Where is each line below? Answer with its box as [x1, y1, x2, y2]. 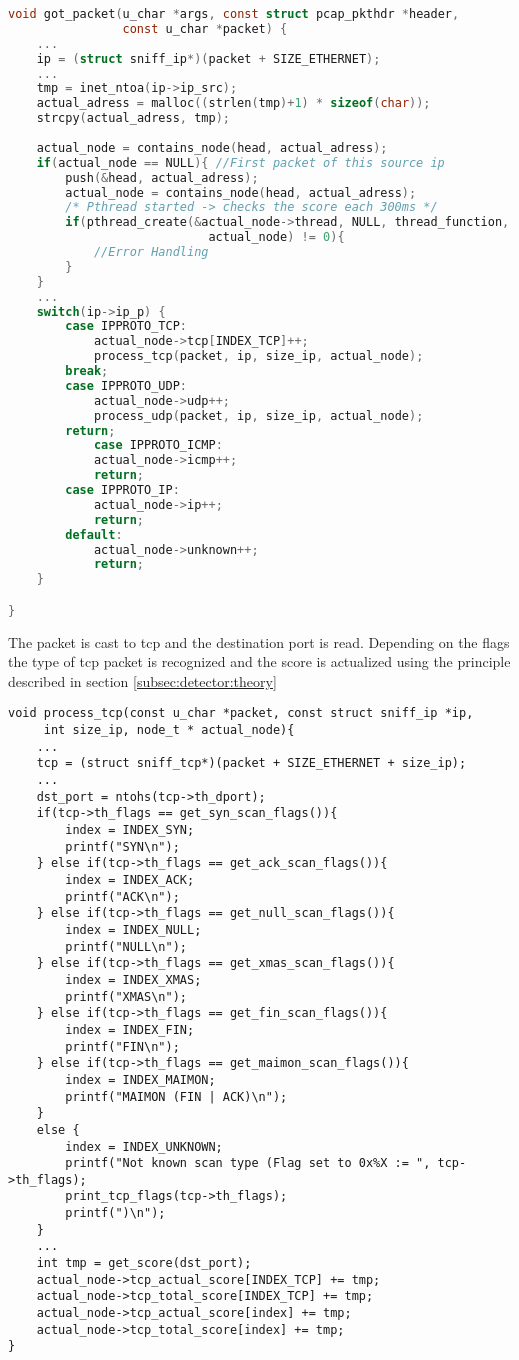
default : [65, 527, 123, 542]
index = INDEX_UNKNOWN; [65, 1139, 223, 1154]
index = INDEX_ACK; [65, 873, 195, 887]
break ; [65, 364, 109, 378]
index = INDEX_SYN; [65, 823, 195, 838]
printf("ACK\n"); [65, 889, 180, 904]
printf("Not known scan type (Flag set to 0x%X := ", [65, 1156, 431, 1171]
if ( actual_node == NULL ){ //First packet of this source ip [36, 155, 445, 170]
